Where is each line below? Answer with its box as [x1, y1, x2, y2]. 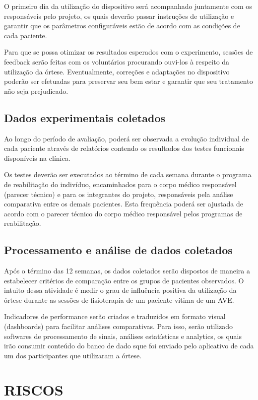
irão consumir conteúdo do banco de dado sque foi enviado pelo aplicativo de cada [4, 340, 254, 351]
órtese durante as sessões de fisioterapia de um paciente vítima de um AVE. [4, 294, 234, 305]
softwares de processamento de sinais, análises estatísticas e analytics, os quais [4, 331, 242, 341]
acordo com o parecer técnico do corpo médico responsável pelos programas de [4, 208, 243, 218]
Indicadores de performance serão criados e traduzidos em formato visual [4, 311, 226, 322]
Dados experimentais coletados [4, 110, 166, 125]
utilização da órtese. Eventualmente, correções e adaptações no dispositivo [4, 66, 230, 76]
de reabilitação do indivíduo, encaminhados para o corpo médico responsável [4, 179, 237, 189]
